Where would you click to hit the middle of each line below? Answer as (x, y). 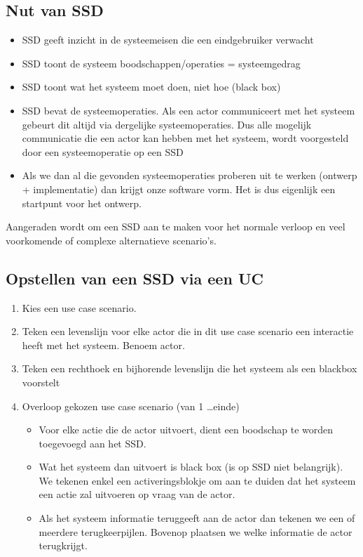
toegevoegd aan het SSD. (93, 443)
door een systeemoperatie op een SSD (103, 151)
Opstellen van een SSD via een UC (135, 278)
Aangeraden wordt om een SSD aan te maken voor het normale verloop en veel (176, 227)
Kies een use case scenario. (79, 307)
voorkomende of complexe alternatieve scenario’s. (111, 240)
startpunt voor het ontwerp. (82, 203)
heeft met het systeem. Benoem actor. (103, 345)
